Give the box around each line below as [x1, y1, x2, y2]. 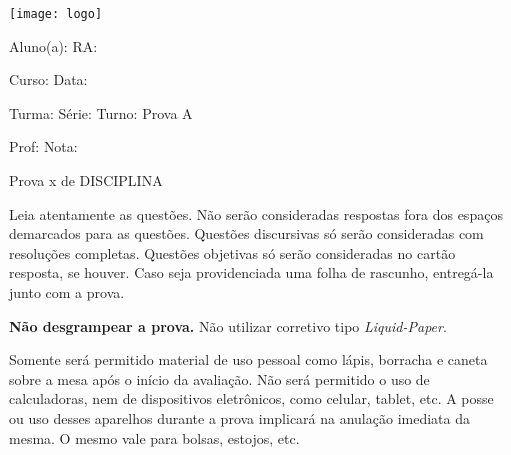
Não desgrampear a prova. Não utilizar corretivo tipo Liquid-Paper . [9, 315, 447, 336]
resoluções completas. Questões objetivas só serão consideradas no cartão [9, 242, 456, 263]
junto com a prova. [9, 282, 125, 302]
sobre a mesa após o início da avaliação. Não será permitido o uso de [9, 368, 430, 389]
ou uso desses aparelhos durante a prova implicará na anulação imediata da [9, 407, 470, 428]
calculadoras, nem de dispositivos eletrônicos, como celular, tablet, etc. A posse [9, 388, 494, 409]
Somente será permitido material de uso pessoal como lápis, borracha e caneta [9, 349, 488, 370]
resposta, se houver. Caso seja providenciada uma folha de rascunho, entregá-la [9, 262, 494, 283]
